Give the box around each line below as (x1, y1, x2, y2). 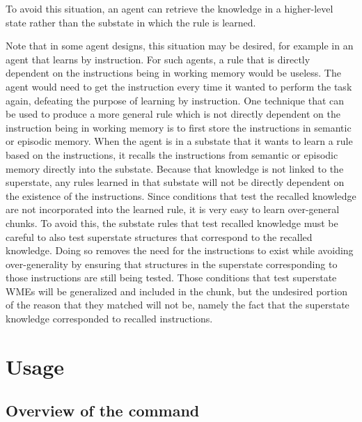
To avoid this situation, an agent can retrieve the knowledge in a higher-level (6, 1, 333, 15)
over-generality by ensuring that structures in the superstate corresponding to (6, 256, 338, 271)
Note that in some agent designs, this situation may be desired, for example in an (6, 38, 354, 53)
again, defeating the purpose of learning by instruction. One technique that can (6, 93, 345, 107)
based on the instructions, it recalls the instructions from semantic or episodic (6, 147, 338, 162)
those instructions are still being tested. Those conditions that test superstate (6, 270, 337, 285)
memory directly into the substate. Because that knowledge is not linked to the (6, 161, 344, 175)
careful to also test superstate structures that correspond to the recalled (6, 229, 313, 244)
